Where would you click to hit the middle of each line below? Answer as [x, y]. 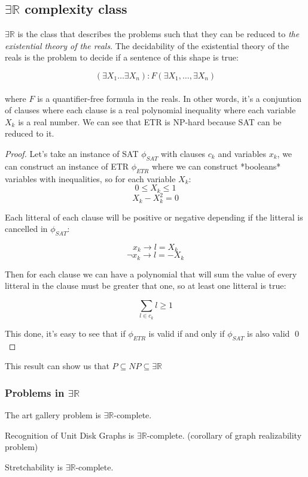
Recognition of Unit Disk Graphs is [70, 435]
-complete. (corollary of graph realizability [224, 435]
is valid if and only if [187, 333]
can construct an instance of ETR [67, 166]
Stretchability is [34, 467]
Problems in [35, 392]
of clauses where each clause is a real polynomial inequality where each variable [150, 110]
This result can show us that [57, 366]
